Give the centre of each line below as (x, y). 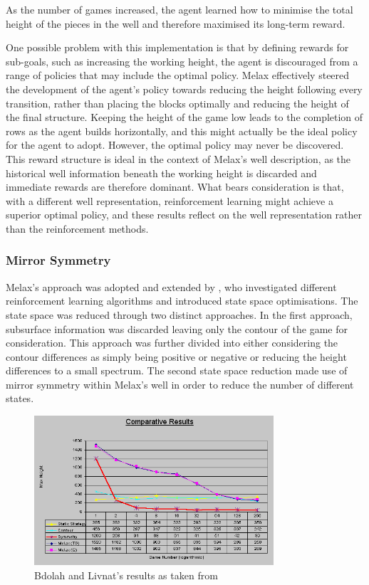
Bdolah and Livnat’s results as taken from (126, 575)
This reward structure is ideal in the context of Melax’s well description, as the (178, 158)
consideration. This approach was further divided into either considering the (172, 343)
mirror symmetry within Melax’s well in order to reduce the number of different (180, 384)
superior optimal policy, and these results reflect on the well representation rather (184, 215)
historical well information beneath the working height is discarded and (161, 173)
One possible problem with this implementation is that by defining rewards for (177, 47)
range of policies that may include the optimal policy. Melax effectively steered (178, 75)
